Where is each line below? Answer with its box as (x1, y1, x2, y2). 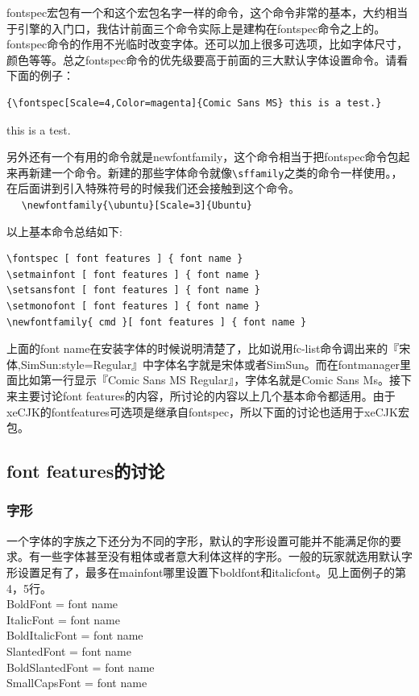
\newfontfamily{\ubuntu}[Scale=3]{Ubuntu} (21, 200, 253, 211)
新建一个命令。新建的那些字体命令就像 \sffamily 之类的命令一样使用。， (28, 164, 403, 180)
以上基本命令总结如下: (6, 222, 122, 239)
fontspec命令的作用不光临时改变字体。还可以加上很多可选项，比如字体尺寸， (6, 35, 409, 52)
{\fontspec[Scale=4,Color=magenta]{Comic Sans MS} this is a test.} (6, 97, 382, 109)
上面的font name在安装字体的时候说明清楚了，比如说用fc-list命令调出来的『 (6, 340, 400, 357)
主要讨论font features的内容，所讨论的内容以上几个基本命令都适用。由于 (17, 387, 396, 404)
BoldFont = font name (6, 595, 118, 612)
